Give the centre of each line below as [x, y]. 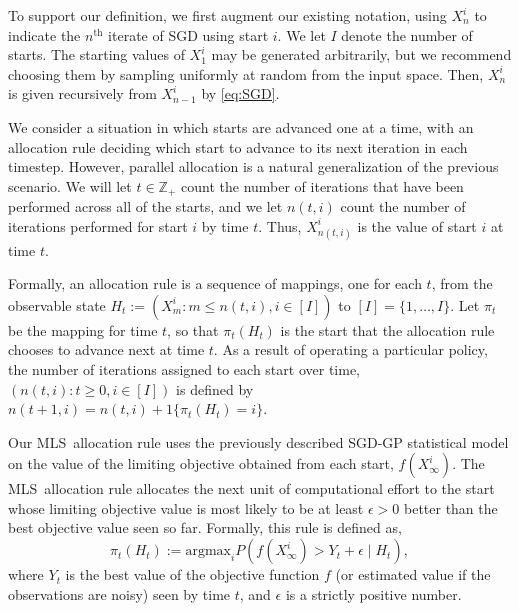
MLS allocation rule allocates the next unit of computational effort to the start [251, 488]
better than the [450, 507]
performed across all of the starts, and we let [145, 206]
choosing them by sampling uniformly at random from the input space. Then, [246, 73]
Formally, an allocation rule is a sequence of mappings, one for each [215, 283]
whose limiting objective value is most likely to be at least [186, 507]
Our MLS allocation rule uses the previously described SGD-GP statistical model [258, 441]
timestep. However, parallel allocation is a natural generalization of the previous [253, 166]
